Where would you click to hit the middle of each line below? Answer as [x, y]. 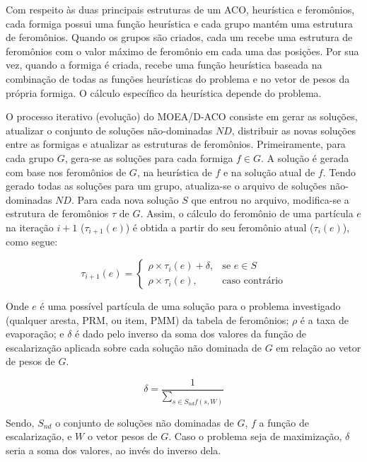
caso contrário [253, 281]
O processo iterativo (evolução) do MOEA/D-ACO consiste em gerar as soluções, [182, 116]
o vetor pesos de [122, 436]
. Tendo [339, 172]
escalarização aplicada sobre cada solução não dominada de [134, 347]
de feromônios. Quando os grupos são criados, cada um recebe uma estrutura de [179, 37]
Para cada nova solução [128, 199]
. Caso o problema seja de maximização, [255, 436]
